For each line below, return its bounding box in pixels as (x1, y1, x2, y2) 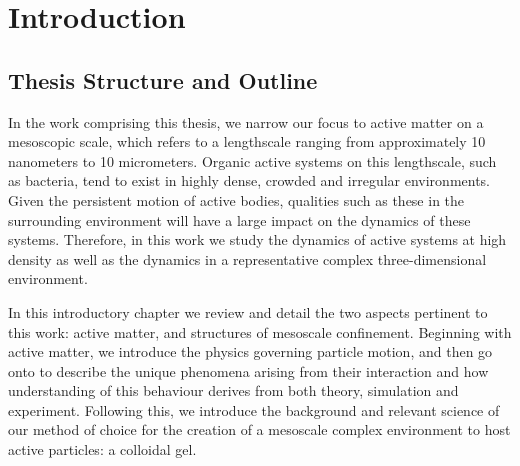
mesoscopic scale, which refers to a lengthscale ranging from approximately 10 (8, 131, 486, 152)
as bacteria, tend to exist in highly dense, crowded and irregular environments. (8, 170, 491, 191)
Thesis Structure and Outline (8, 64, 318, 95)
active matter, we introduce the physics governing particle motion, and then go (8, 341, 493, 362)
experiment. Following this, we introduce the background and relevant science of (8, 399, 500, 420)
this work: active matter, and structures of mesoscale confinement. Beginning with (8, 321, 512, 342)
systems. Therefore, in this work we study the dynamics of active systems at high (8, 229, 507, 250)
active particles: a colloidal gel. (8, 439, 197, 460)
